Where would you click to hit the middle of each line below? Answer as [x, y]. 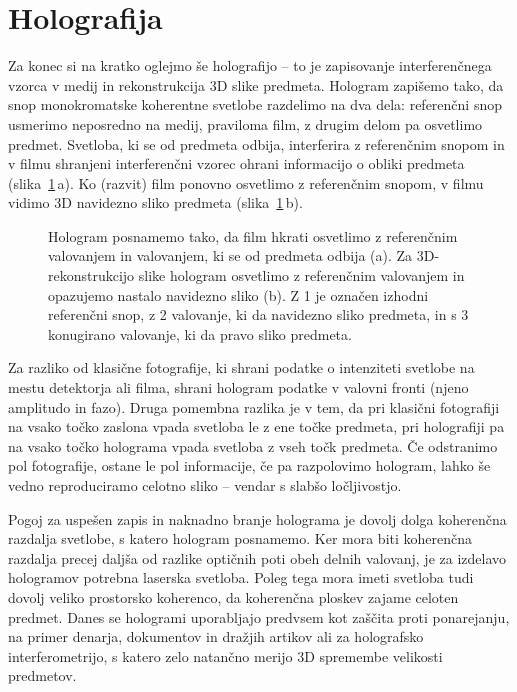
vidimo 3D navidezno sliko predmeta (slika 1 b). [155, 202]
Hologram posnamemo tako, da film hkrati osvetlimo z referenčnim [253, 235]
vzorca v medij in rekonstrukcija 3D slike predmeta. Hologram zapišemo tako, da [256, 84]
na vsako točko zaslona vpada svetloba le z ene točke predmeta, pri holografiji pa [256, 426]
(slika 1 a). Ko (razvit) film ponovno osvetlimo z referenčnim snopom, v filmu [246, 182]
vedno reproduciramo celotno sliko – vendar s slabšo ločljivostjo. [205, 485]
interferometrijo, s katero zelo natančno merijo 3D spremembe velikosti [225, 655]
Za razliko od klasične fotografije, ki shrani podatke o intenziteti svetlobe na [241, 367]
